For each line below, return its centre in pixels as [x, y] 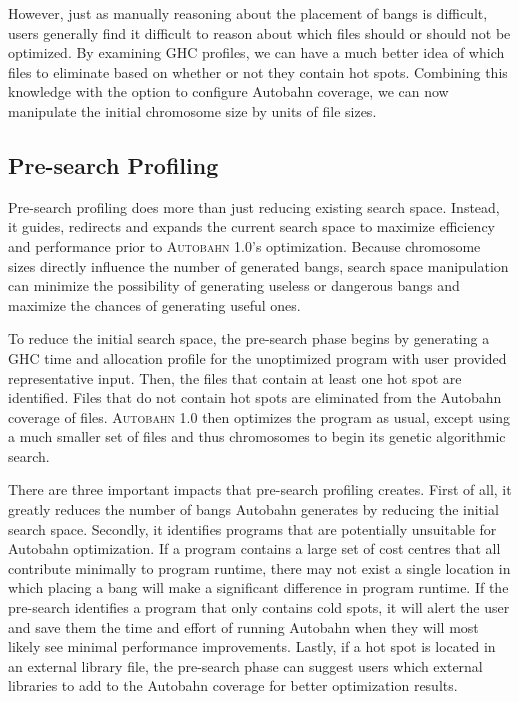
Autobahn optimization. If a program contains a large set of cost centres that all [254, 548]
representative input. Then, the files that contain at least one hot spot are [235, 377]
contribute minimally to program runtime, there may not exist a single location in [259, 567]
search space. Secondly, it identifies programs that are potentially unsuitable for [252, 528]
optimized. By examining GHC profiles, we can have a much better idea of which [256, 52]
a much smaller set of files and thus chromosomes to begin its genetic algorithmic [257, 436]
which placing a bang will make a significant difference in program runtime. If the [258, 587]
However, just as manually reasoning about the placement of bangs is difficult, [248, 13]
